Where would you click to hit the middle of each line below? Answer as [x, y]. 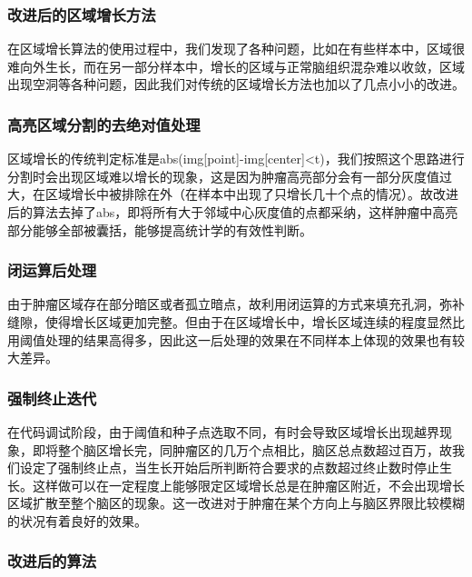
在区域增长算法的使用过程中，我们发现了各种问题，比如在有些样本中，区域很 [236, 49]
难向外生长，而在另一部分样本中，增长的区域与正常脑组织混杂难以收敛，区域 [236, 66]
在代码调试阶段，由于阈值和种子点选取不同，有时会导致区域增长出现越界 [223, 432]
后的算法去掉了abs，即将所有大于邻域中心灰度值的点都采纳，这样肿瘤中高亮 [233, 212]
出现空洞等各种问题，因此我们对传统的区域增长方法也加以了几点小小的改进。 [236, 84]
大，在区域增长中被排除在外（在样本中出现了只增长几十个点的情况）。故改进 [233, 194]
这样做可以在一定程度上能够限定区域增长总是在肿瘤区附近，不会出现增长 [248, 485]
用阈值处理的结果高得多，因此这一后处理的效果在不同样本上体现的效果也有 [230, 339]
